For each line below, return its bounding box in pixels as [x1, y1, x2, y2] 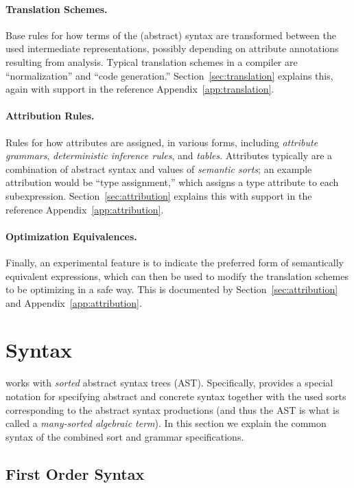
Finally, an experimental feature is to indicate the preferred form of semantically [5, 255, 344, 269]
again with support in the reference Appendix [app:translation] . [5, 82, 274, 96]
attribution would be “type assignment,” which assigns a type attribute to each [5, 175, 339, 189]
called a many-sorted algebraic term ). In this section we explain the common [5, 416, 327, 430]
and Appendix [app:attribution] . [5, 295, 142, 310]
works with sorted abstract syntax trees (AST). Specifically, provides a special [5, 375, 333, 390]
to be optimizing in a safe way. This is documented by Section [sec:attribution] [5, 282, 338, 297]
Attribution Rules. [5, 108, 95, 123]
